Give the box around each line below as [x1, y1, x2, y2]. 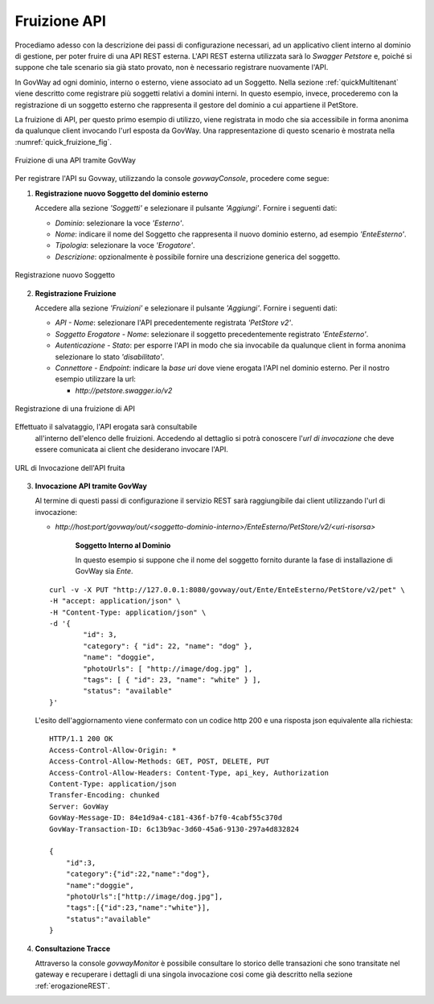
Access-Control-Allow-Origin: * [49, 745, 177, 755]
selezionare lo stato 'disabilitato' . [55, 352, 165, 361]
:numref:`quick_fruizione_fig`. [14, 137, 113, 146]
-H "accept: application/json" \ [49, 596, 181, 606]
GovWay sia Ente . [75, 566, 133, 576]
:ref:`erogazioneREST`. [35, 981, 110, 990]
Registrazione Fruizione [35, 288, 117, 298]
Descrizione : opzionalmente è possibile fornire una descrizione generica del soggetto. [55, 252, 341, 261]
